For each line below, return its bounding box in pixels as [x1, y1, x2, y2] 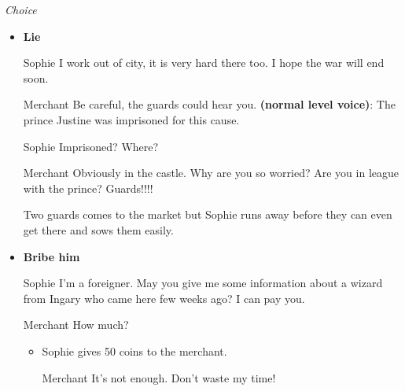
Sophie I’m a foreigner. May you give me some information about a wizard [23, 275, 383, 291]
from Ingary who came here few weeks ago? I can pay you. [23, 290, 305, 306]
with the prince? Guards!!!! [23, 179, 153, 196]
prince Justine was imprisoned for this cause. [23, 111, 240, 127]
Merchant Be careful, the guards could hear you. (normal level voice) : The [23, 96, 396, 113]
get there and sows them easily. [23, 221, 174, 238]
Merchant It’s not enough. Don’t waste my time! [42, 369, 276, 385]
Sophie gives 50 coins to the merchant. [42, 342, 227, 359]
